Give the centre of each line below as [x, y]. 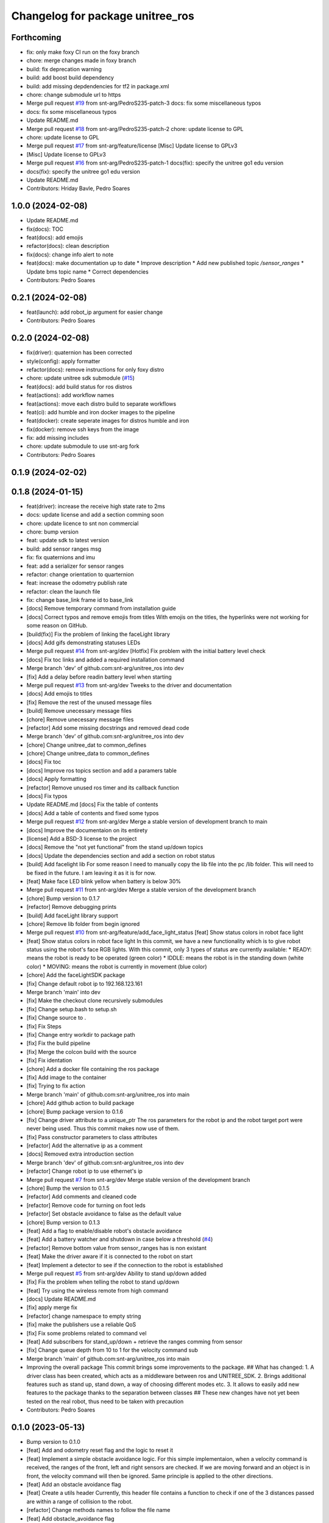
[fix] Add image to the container [66, 1077]
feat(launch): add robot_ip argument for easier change [95, 312]
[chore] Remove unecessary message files [80, 719]
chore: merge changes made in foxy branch [81, 60]
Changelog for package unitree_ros [103, 16]
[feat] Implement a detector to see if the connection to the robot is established [125, 1265]
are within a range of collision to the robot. [80, 1501]
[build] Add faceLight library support [72, 915]
